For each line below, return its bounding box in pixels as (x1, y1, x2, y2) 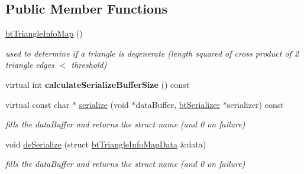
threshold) (71, 58, 107, 71)
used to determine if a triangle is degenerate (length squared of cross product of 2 (5, 47, 299, 59)
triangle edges (5, 58, 54, 71)
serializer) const (227, 98, 284, 110)
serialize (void (79, 98, 129, 110)
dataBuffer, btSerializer (135, 98, 221, 110)
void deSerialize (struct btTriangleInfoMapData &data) (5, 137, 206, 150)
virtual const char (5, 98, 70, 110)
